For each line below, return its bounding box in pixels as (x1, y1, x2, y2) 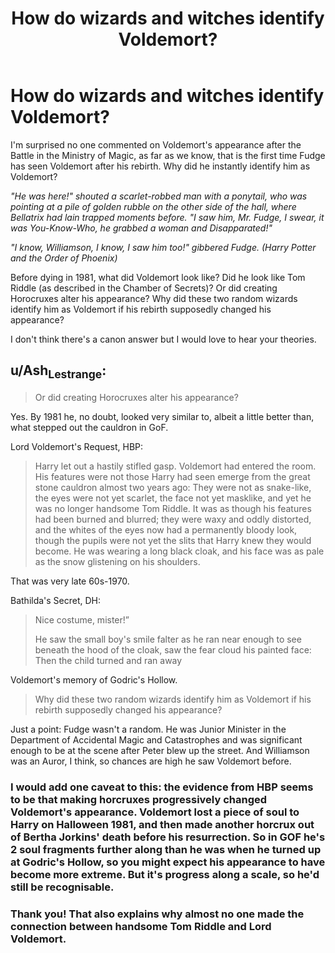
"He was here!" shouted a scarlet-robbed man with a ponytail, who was (10, 190, 308, 202)
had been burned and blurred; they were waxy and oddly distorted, (34, 513, 312, 525)
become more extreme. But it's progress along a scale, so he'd (10, 867, 320, 881)
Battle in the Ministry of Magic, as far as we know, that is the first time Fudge (10, 149, 326, 161)
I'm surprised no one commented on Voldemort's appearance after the (10, 138, 302, 151)
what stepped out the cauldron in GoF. (10, 421, 169, 433)
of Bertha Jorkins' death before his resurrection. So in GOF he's (10, 830, 326, 844)
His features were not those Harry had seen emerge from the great (34, 470, 311, 482)
